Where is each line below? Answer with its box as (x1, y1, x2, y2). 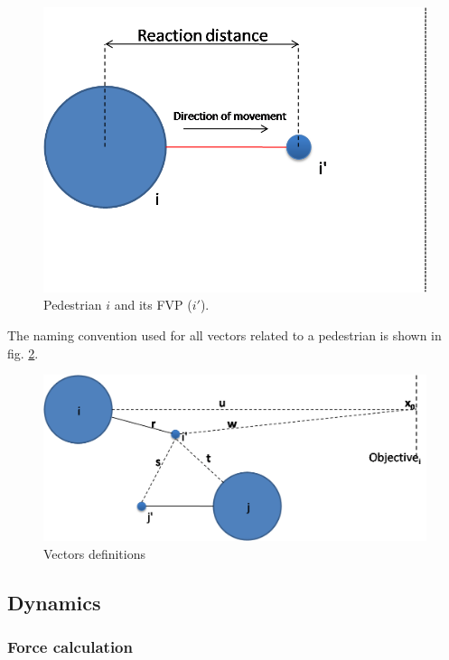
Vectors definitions (43, 544, 145, 563)
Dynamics (7, 589, 101, 617)
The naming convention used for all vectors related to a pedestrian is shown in (7, 326, 442, 345)
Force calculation (7, 636, 133, 658)
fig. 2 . (7, 343, 39, 362)
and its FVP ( (114, 295, 192, 314)
